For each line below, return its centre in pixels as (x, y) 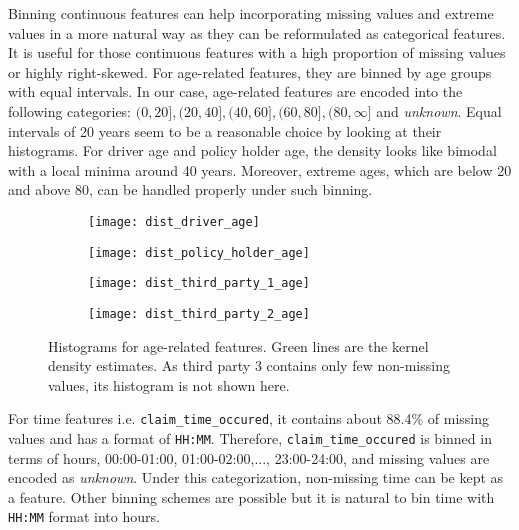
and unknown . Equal (439, 110)
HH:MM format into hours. (84, 516)
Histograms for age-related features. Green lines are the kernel (238, 345)
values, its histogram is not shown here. (169, 384)
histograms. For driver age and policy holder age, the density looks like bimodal (252, 150)
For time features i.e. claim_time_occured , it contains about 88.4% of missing (248, 418)
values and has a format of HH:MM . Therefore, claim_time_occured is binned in (250, 438)
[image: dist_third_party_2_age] (199, 313)
